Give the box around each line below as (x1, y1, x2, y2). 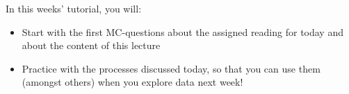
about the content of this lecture (22, 38, 161, 53)
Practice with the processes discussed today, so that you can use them (22, 61, 320, 75)
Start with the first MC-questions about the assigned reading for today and (22, 24, 343, 39)
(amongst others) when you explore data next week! (22, 75, 243, 89)
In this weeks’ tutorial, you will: (6, 1, 142, 15)
